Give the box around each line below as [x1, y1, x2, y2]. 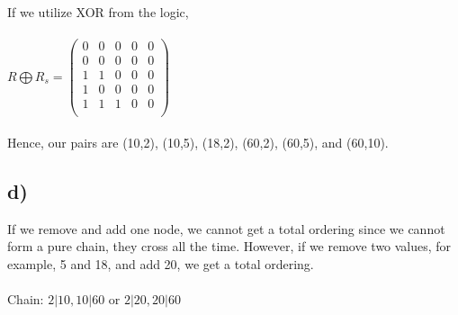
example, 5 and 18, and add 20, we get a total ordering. [7, 255, 314, 274]
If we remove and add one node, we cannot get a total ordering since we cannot [7, 219, 445, 238]
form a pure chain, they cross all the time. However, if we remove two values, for [7, 237, 452, 256]
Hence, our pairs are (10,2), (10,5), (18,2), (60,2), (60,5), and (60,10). [7, 133, 389, 152]
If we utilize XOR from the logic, [7, 3, 189, 21]
